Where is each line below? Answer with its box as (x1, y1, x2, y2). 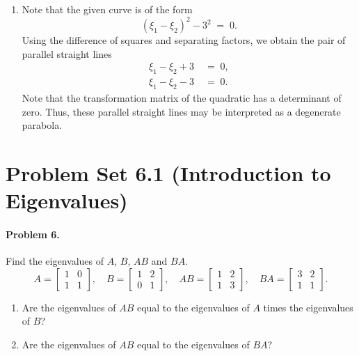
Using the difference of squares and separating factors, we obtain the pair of (22, 33, 346, 47)
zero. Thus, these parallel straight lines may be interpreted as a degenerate (22, 104, 341, 118)
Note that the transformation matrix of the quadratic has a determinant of (22, 90, 342, 105)
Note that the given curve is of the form (22, 2, 193, 16)
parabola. (22, 118, 63, 132)
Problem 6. (6, 226, 60, 241)
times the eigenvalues (263, 300, 353, 314)
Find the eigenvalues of (6, 254, 104, 268)
